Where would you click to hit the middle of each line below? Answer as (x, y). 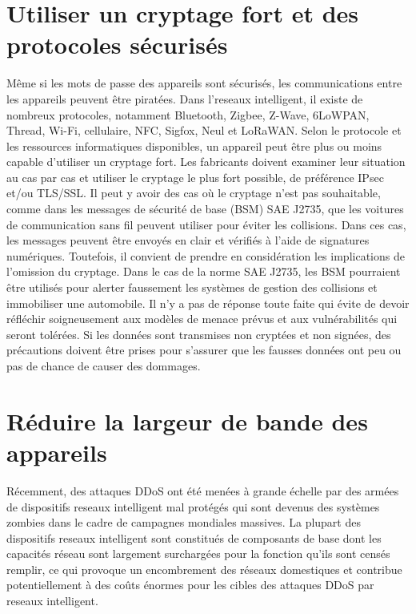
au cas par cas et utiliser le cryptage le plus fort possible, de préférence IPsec (195, 177)
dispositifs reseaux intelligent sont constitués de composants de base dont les (194, 537)
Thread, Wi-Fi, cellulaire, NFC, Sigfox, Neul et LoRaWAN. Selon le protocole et (204, 130)
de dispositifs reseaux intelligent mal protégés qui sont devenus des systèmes (193, 506)
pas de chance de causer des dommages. (104, 366)
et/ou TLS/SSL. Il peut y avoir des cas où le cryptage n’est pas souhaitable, (194, 193)
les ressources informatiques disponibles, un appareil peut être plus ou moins (194, 145)
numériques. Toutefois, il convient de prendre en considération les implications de (206, 255)
